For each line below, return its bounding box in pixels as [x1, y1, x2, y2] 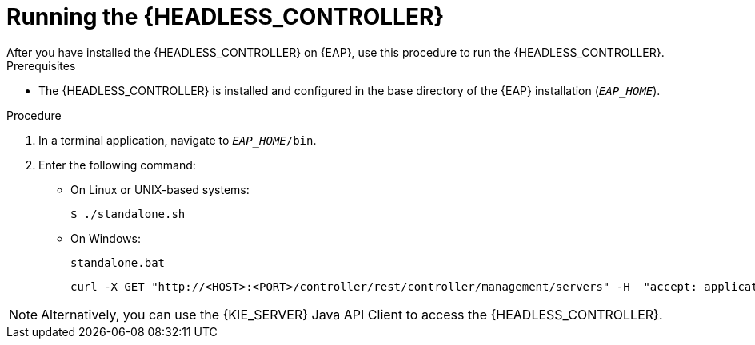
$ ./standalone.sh [70, 207, 186, 220]
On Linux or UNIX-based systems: [70, 182, 250, 196]
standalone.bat [70, 256, 166, 269]
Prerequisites [6, 58, 76, 73]
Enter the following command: [38, 157, 196, 172]
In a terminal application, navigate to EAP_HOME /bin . [38, 133, 317, 147]
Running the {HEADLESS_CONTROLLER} [6, 3, 445, 30]
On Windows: [70, 231, 141, 245]
